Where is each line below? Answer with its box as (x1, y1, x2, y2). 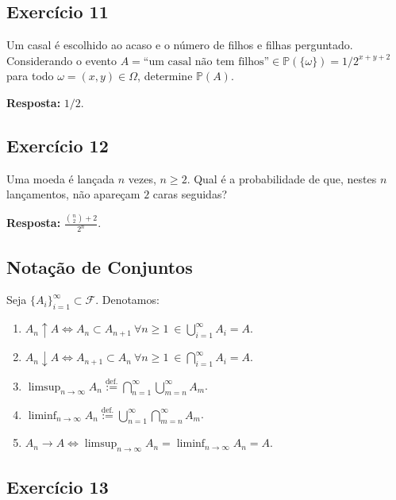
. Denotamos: (95, 291, 160, 308)
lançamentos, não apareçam (6, 186, 140, 202)
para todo (6, 67, 54, 84)
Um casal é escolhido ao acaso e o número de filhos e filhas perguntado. (6, 37, 353, 53)
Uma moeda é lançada (6, 170, 115, 187)
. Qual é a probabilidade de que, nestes (186, 170, 377, 187)
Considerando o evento (6, 52, 117, 68)
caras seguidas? (152, 186, 228, 202)
